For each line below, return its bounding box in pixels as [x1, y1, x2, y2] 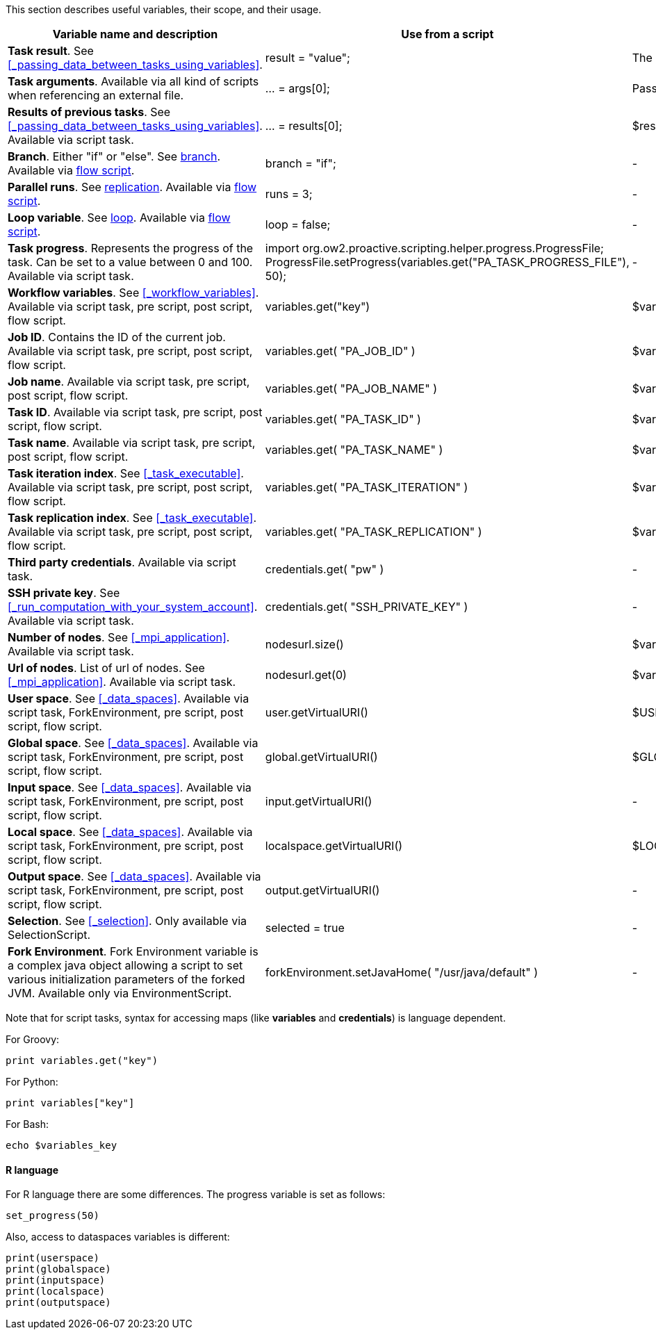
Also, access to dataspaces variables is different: [6, 1231, 230, 1243]
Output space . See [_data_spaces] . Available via [8, 869, 261, 883]
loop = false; [265, 218, 331, 231]
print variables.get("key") [6, 1055, 158, 1066]
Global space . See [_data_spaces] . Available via [8, 736, 259, 750]
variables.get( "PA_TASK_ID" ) [265, 412, 421, 426]
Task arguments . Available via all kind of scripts [8, 74, 259, 88]
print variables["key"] [6, 1097, 135, 1108]
